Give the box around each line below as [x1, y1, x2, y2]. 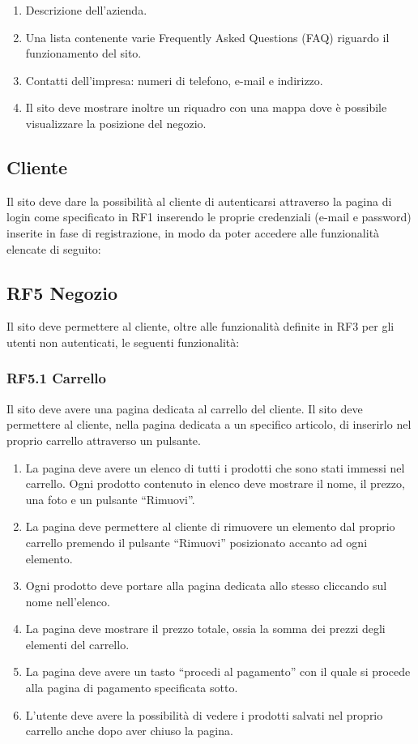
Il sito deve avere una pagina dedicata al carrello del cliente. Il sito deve [6, 400, 363, 417]
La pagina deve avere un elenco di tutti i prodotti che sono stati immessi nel [25, 459, 405, 476]
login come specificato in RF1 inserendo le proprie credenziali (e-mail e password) [6, 208, 412, 225]
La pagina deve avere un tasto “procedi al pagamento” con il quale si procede [25, 663, 411, 680]
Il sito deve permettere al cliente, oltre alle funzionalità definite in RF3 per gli [6, 318, 395, 335]
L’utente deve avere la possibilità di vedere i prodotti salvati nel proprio [25, 706, 383, 723]
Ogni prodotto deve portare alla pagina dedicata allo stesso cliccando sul [25, 577, 387, 594]
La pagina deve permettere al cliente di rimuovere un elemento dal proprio [25, 518, 395, 535]
